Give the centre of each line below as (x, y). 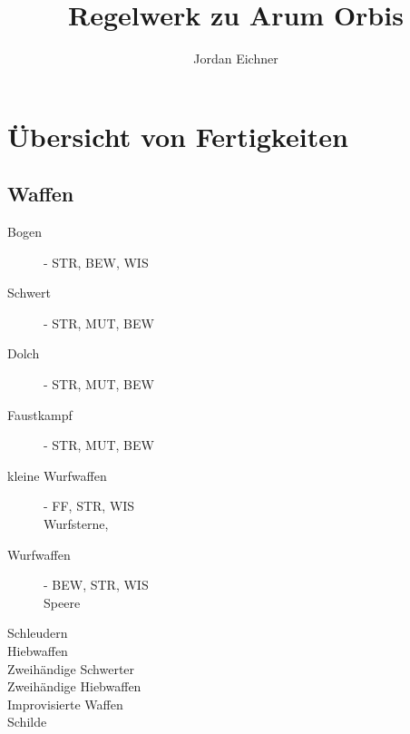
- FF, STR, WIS (89, 506)
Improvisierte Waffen (65, 704)
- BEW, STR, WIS (96, 585)
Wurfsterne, (76, 524)
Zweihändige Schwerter (71, 668)
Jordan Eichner (236, 59)
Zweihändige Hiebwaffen (74, 686)
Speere (62, 602)
